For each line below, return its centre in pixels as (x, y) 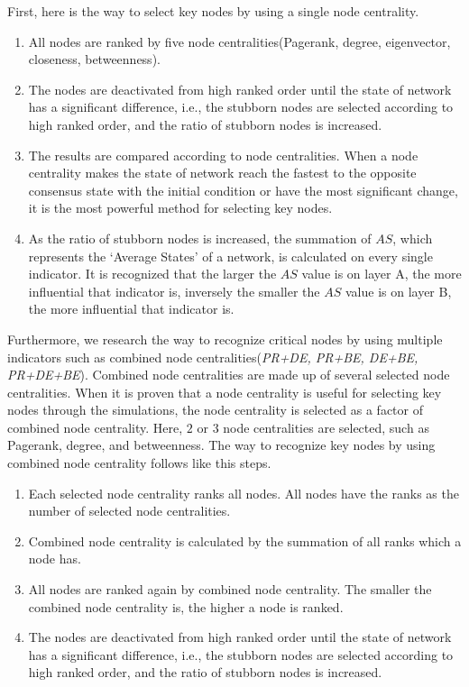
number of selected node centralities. (129, 511)
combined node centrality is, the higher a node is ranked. (186, 606)
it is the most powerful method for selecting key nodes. (180, 208)
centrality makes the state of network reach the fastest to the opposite (222, 173)
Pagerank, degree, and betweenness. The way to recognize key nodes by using (221, 445)
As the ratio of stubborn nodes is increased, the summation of (200, 238)
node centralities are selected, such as (326, 427)
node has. (55, 559)
